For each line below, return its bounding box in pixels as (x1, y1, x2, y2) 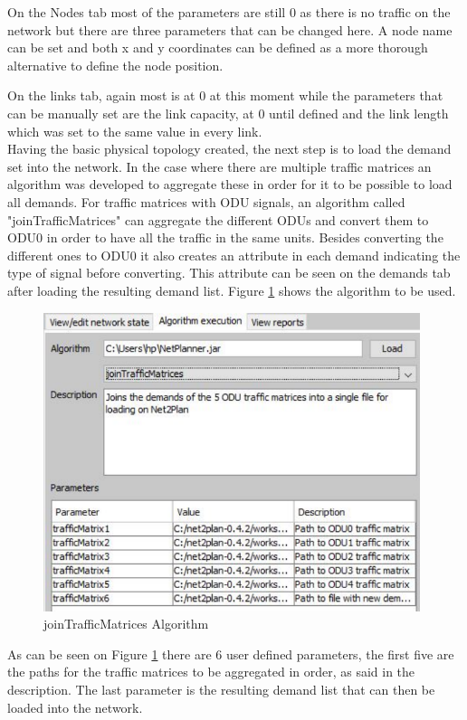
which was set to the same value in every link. (7, 121, 262, 140)
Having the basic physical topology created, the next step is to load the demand (7, 139, 452, 158)
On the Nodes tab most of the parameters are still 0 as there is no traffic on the (7, 3, 451, 21)
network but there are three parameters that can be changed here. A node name (7, 20, 453, 39)
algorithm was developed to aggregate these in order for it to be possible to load (7, 175, 453, 194)
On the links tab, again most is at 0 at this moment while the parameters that (7, 86, 443, 105)
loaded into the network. (7, 697, 143, 716)
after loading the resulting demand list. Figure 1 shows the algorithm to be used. (7, 280, 456, 299)
